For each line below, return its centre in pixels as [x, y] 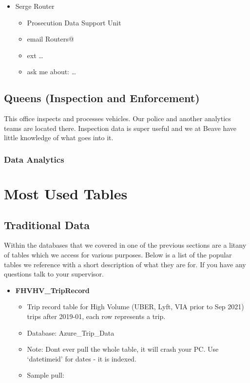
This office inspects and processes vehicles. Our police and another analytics [117, 118]
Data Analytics [34, 159]
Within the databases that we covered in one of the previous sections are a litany [125, 245]
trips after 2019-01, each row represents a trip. [96, 316]
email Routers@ [50, 39]
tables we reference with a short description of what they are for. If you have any [125, 264]
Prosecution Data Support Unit [74, 22]
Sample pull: [46, 375]
